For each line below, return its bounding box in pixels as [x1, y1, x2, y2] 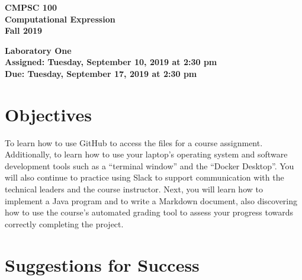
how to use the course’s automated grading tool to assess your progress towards [5, 206, 294, 218]
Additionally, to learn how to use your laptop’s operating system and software [5, 148, 288, 160]
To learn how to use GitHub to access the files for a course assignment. [5, 136, 263, 149]
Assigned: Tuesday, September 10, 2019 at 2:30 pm [5, 56, 217, 68]
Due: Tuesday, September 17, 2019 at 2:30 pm [5, 67, 197, 79]
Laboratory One [5, 44, 72, 56]
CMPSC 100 [5, 1, 57, 13]
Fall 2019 [5, 24, 43, 37]
